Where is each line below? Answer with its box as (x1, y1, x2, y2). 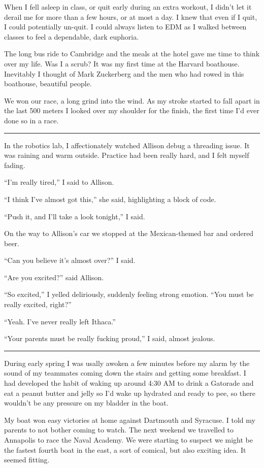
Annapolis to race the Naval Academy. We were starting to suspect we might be (4, 434, 253, 445)
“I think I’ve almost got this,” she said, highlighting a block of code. (4, 193, 216, 204)
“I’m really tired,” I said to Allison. (4, 177, 114, 187)
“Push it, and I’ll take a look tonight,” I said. (4, 211, 145, 221)
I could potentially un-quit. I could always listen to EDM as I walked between (4, 21, 247, 32)
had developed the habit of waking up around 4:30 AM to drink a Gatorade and (4, 378, 254, 388)
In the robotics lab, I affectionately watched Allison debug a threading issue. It (4, 140, 250, 150)
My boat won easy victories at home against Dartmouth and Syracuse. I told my (4, 414, 255, 425)
